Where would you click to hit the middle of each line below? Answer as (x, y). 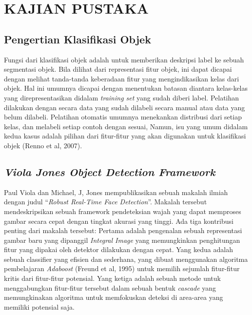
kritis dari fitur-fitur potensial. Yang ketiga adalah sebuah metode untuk (112, 278)
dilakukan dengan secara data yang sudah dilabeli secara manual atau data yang (125, 107)
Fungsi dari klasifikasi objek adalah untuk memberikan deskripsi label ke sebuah (124, 59)
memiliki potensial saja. (39, 306)
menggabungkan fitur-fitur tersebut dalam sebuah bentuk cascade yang (110, 287)
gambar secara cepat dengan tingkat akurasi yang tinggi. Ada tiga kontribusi (119, 221)
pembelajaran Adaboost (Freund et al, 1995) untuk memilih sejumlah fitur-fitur (122, 268)
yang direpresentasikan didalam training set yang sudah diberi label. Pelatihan (122, 97)
